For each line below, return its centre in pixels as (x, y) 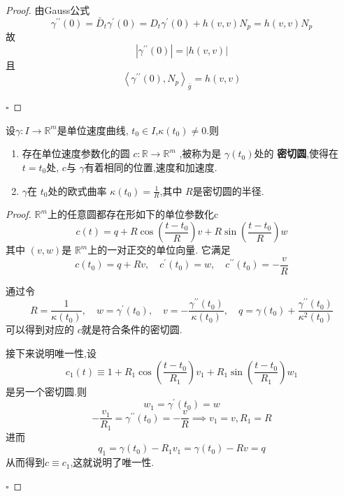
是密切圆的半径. (228, 190)
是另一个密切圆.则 (46, 391)
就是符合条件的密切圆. (132, 329)
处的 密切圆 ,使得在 (296, 153)
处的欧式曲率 (77, 190)
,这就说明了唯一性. (112, 462)
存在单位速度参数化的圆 (76, 153)
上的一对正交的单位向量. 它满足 (159, 250)
